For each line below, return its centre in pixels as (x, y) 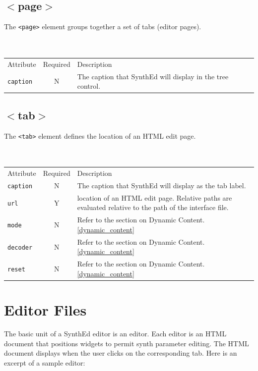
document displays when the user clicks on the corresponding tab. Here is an (121, 353)
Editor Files (45, 310)
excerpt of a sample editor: (45, 362)
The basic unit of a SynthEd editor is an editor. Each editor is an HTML (115, 333)
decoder (20, 247)
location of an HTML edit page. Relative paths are (155, 197)
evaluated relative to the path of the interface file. (153, 207)
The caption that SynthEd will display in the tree (153, 76)
